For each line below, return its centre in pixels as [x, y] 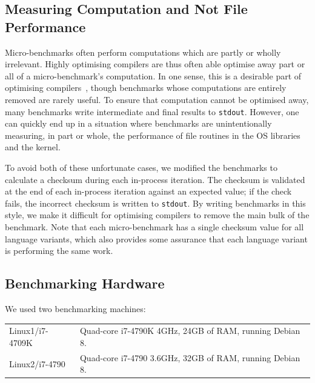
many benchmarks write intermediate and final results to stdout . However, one [152, 111]
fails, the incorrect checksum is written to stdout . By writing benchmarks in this [155, 203]
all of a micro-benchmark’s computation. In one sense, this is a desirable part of [153, 75]
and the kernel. [33, 147]
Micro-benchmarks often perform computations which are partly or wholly [143, 52]
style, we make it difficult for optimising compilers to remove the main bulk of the [157, 215]
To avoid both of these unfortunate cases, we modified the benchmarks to [141, 167]
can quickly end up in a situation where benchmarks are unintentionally [138, 123]
